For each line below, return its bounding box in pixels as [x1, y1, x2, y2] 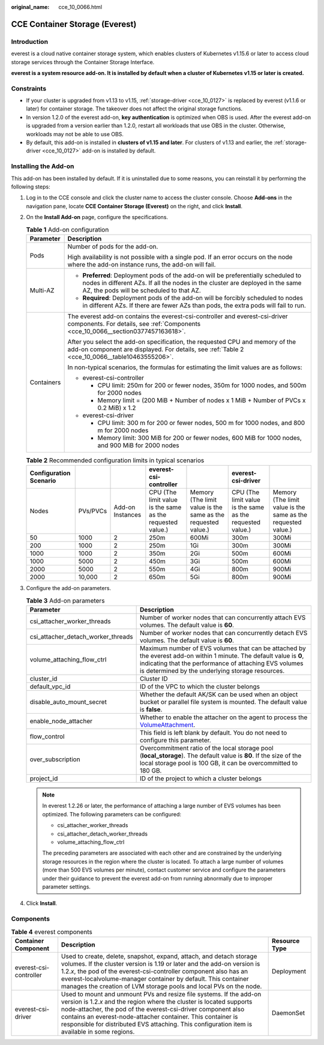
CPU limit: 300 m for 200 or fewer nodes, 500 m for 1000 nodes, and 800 [97, 418, 305, 427]
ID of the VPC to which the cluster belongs [139, 682, 260, 691]
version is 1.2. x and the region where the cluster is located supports [61, 997, 253, 1005]
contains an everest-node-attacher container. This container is [61, 1012, 238, 1020]
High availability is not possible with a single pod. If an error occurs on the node [67, 253, 293, 261]
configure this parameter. [139, 736, 211, 744]
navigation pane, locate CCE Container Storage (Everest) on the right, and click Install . [26, 202, 243, 209]
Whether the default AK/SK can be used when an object [139, 690, 298, 699]
